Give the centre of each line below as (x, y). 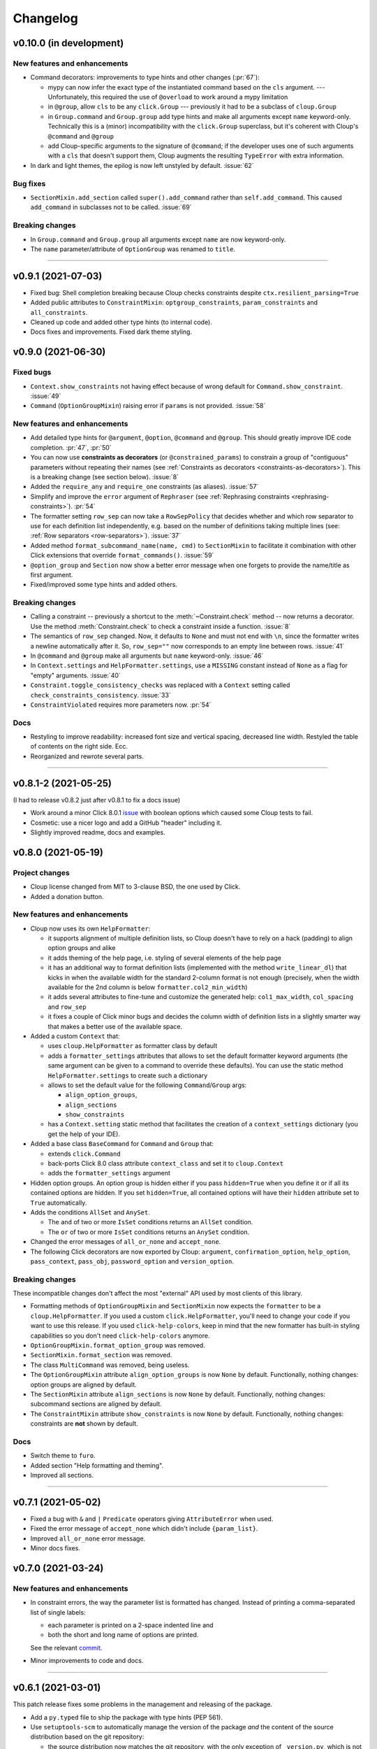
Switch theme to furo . (63, 1456)
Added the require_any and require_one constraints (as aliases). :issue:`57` (145, 487)
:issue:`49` (46, 396)
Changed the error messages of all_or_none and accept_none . (126, 1242)
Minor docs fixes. (55, 1548)
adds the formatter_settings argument (109, 1173)
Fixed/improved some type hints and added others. (104, 585)
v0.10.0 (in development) (68, 43)
